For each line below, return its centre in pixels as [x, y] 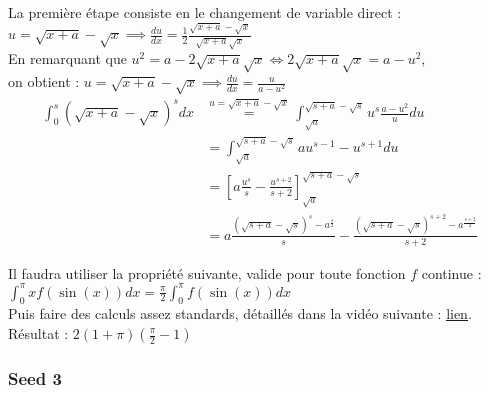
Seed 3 [35, 377]
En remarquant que [67, 58]
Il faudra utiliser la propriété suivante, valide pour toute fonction [207, 272]
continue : [451, 272]
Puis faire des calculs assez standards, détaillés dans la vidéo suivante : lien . [240, 313]
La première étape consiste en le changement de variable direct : [205, 12]
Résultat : [38, 333]
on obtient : [44, 81]
